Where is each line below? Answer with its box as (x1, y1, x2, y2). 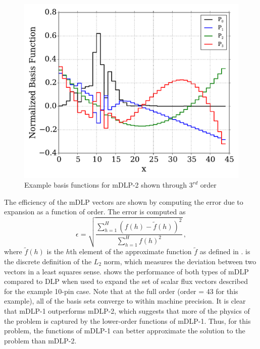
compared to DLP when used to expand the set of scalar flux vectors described (4, 276, 248, 286)
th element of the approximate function (70, 246, 192, 257)
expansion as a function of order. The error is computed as (4, 206, 186, 217)
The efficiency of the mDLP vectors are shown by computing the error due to (4, 196, 243, 207)
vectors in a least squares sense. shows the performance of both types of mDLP (4, 266, 249, 276)
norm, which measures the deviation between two (103, 256, 256, 267)
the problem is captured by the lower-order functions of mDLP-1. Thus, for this (4, 315, 251, 326)
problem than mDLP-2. (4, 335, 77, 345)
